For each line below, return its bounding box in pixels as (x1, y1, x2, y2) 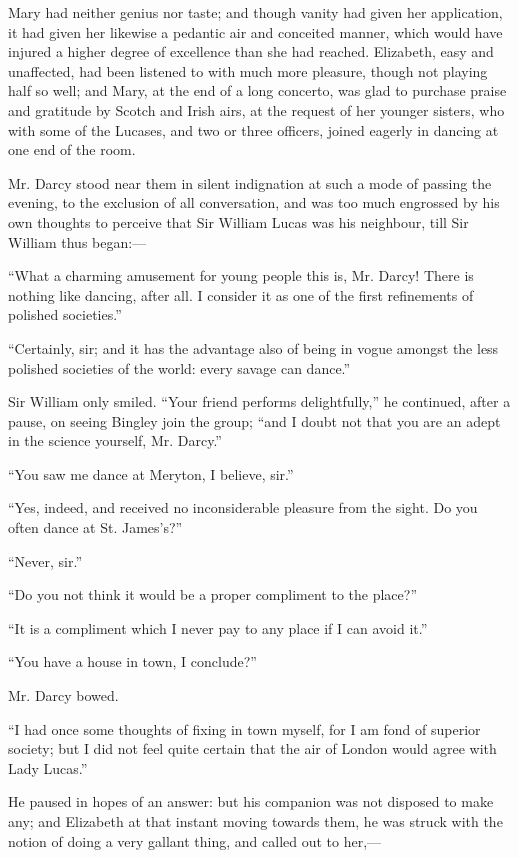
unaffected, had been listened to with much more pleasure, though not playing (8, 60, 488, 81)
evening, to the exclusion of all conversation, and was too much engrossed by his (8, 192, 500, 213)
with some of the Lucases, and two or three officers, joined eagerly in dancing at (8, 119, 499, 140)
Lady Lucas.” (8, 757, 88, 778)
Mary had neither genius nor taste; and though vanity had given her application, (8, 2, 503, 22)
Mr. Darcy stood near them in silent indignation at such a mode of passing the (8, 172, 492, 193)
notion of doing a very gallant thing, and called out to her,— (8, 830, 382, 851)
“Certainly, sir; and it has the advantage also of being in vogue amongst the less (8, 337, 499, 358)
